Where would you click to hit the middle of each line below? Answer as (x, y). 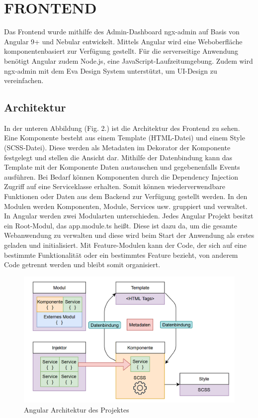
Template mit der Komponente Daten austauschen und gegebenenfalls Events (122, 167)
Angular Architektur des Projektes (77, 410)
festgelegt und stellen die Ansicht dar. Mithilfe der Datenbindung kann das (118, 157)
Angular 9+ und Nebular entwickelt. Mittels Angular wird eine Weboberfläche (123, 41)
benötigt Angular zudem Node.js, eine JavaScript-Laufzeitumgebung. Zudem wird (129, 60)
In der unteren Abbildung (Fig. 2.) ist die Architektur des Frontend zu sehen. (122, 128)
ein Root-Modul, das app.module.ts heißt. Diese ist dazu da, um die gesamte (121, 225)
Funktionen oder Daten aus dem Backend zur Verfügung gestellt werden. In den (126, 196)
